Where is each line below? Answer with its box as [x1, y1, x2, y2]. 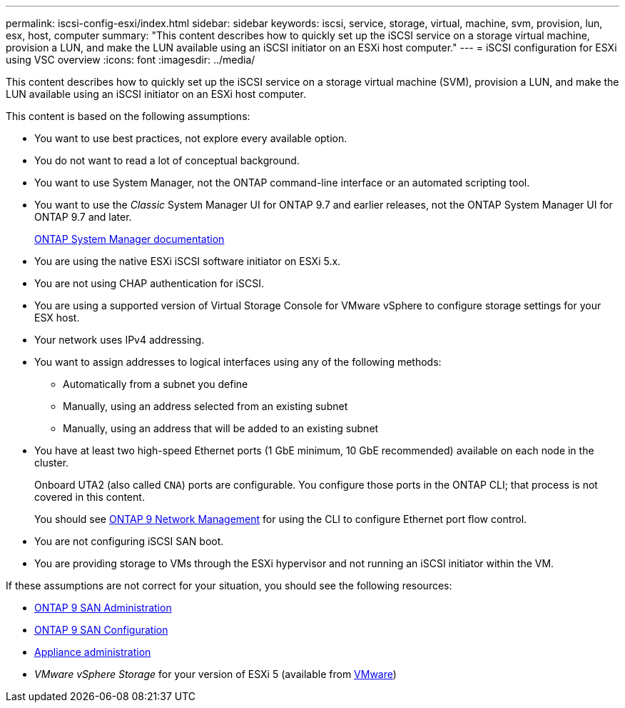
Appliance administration [34, 646, 151, 658]
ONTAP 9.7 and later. [34, 211, 132, 223]
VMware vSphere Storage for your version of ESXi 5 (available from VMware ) [34, 668, 397, 680]
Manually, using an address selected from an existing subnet [63, 400, 348, 412]
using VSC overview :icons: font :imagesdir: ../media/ [6, 54, 255, 66]
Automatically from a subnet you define [63, 378, 248, 390]
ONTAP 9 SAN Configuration [34, 624, 168, 636]
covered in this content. [34, 491, 145, 503]
